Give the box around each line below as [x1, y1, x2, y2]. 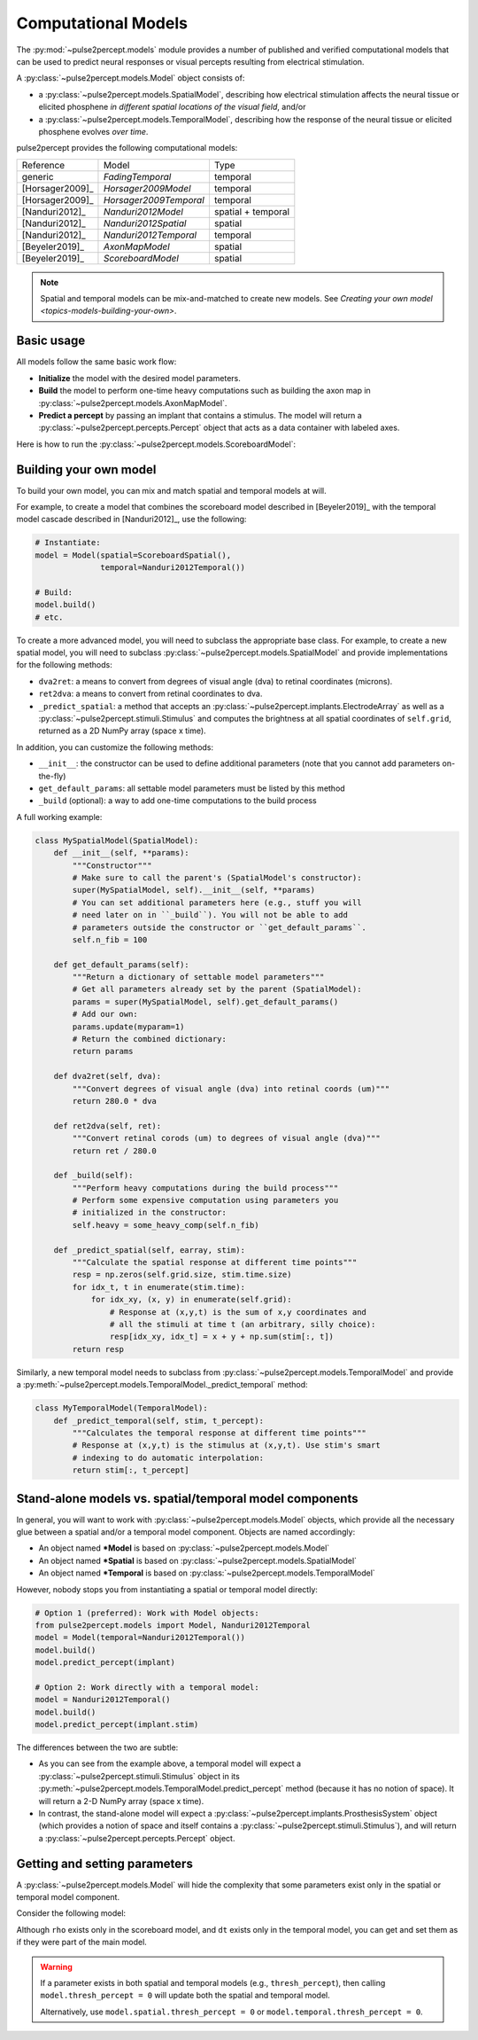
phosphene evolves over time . [38, 126, 149, 137]
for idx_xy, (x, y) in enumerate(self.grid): [90, 1294, 292, 1305]
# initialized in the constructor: [72, 1208, 227, 1218]
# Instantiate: [35, 537, 101, 548]
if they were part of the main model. [16, 1937, 148, 1948]
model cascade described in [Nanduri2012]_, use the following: [16, 514, 247, 525]
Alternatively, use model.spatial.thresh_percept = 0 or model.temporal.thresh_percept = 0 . [40, 2006, 424, 2017]
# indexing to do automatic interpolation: [72, 1452, 265, 1463]
